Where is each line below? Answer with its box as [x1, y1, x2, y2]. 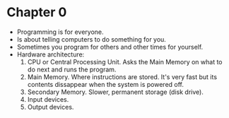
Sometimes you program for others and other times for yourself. [16, 42, 204, 51]
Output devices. [27, 102, 74, 111]
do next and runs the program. [27, 65, 117, 73]
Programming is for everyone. [16, 28, 104, 36]
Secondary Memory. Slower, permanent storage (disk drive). [27, 88, 204, 96]
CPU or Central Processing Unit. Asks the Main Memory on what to [27, 57, 223, 66]
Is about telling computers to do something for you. [16, 35, 167, 43]
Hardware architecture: [16, 50, 85, 59]
